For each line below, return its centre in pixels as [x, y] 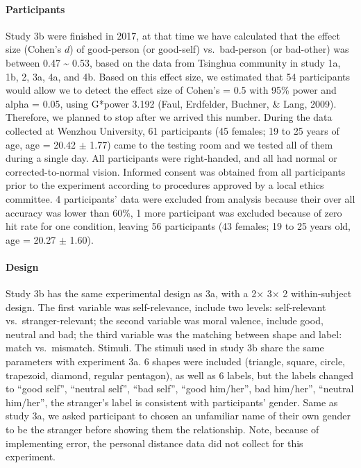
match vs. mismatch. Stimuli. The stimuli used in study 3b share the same [165, 348]
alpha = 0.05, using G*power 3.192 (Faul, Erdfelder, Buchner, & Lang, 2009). [171, 103]
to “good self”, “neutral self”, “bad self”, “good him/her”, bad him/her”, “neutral [180, 388]
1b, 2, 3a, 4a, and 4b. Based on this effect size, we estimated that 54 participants [178, 76]
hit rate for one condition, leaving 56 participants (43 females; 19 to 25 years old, [178, 226]
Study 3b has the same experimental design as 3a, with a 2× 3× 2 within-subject [179, 293]
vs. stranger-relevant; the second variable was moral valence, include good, [165, 320]
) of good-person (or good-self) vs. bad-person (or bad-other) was [209, 49]
